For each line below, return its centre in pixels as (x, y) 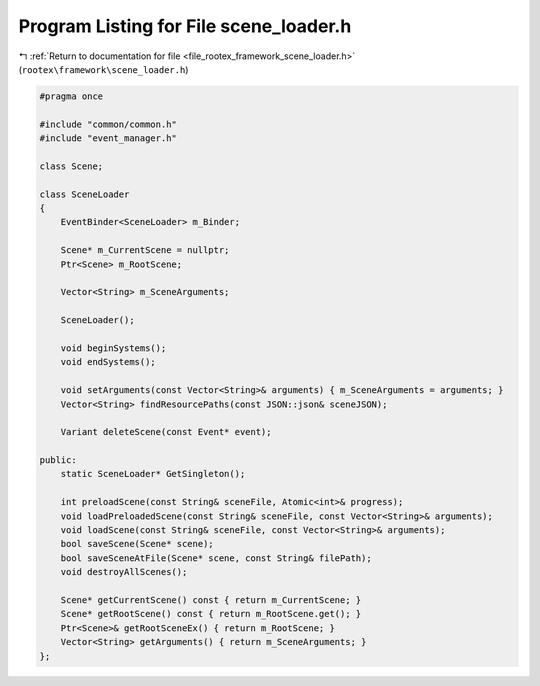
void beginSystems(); (113, 348)
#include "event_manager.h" (108, 138)
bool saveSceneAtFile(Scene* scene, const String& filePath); (216, 558)
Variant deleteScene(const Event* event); (166, 432)
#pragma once (71, 96)
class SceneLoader (84, 194)
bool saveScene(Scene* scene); (137, 544)
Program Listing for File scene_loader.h (185, 26)
